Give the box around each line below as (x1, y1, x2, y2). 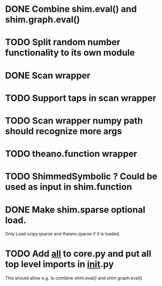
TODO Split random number (5, 37, 121, 48)
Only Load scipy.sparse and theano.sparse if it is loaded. (5, 231, 121, 237)
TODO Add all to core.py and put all (5, 248, 152, 259)
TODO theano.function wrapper (5, 148, 137, 159)
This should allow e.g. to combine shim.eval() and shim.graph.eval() (5, 275, 143, 281)
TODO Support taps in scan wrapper (5, 93, 157, 103)
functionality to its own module (5, 47, 135, 58)
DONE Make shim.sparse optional (5, 204, 146, 215)
